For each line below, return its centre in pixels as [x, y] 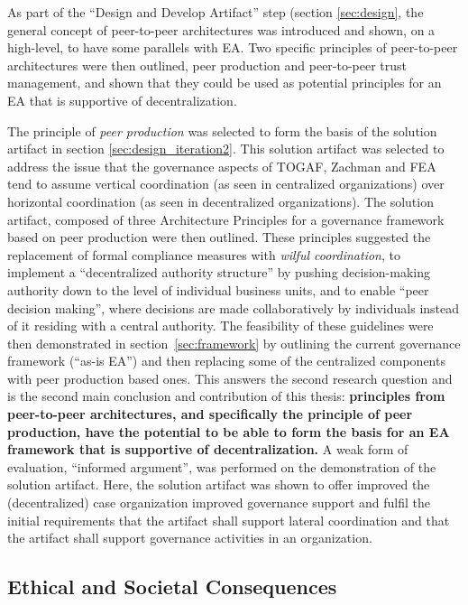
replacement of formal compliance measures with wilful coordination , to [204, 254]
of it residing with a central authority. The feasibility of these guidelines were [220, 326]
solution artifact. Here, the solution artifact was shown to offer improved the [219, 484]
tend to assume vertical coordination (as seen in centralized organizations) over [226, 184]
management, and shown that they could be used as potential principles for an [225, 83]
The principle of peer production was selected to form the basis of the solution [222, 130]
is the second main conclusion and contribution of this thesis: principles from [226, 396]
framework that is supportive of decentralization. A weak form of [208, 449]
